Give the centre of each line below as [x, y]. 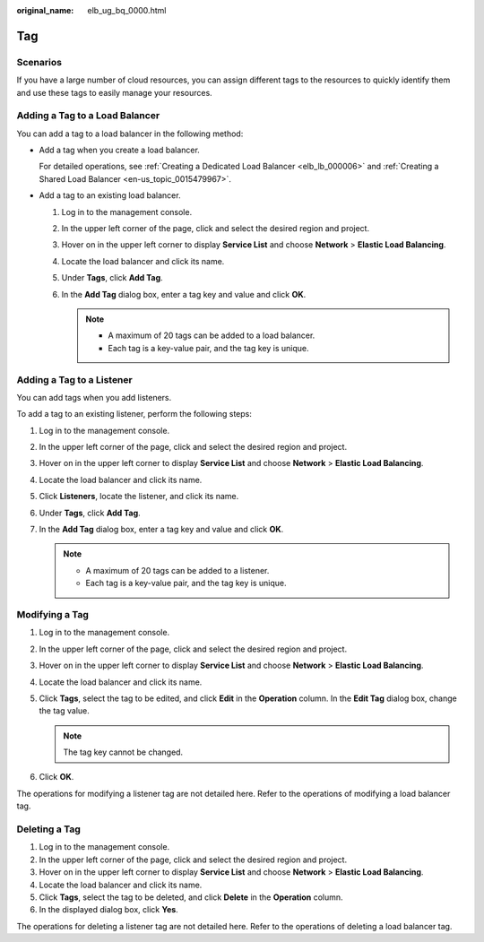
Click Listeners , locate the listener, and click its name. [139, 497]
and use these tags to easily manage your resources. [114, 92]
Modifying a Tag [53, 614]
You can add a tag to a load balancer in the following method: [130, 134]
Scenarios [39, 62]
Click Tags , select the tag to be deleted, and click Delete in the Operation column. [191, 897]
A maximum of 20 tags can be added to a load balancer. [212, 335]
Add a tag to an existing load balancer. [110, 195]
